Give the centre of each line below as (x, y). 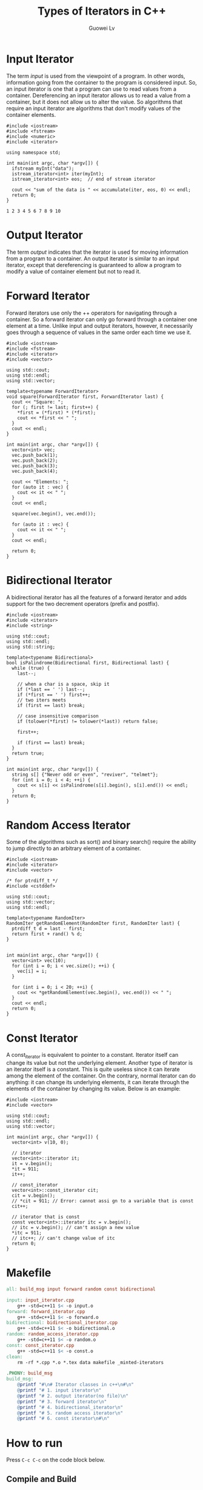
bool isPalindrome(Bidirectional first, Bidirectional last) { (88, 663)
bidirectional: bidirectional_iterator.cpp (62, 1323)
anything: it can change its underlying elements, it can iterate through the (98, 1082)
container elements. (31, 114)
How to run (35, 1443)
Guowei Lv (102, 28)
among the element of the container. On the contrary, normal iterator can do (101, 1076)
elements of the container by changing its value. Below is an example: (93, 1089)
